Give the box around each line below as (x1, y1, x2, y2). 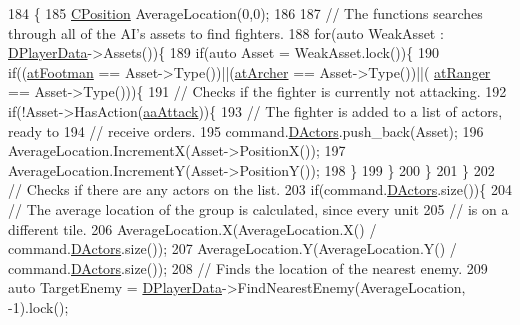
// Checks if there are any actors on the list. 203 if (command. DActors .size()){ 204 (8, 179, 512, 200)
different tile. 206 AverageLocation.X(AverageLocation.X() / (8, 218, 377, 239)
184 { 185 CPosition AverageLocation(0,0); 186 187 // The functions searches (8, 3, 483, 23)
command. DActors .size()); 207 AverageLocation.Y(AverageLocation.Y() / (8, 238, 457, 259)
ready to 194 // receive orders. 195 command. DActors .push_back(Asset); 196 (8, 120, 484, 141)
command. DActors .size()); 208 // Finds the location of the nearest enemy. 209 (8, 257, 488, 278)
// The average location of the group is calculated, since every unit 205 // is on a (8, 198, 509, 219)
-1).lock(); (8, 296, 69, 317)
